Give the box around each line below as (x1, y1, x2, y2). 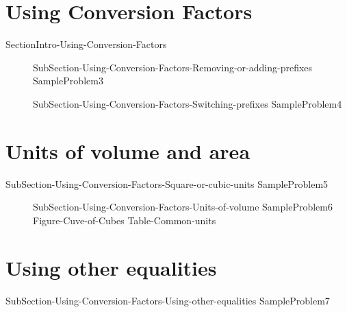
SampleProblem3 (33, 73, 103, 88)
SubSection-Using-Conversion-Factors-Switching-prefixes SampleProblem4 (33, 96, 342, 110)
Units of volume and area (5, 136, 250, 165)
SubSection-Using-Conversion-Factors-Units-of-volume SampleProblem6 (33, 200, 333, 214)
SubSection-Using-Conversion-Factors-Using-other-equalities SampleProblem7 (5, 293, 330, 307)
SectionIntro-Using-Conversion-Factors (5, 37, 167, 51)
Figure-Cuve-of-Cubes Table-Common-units (33, 213, 216, 227)
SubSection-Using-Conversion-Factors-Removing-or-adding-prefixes (33, 60, 313, 74)
